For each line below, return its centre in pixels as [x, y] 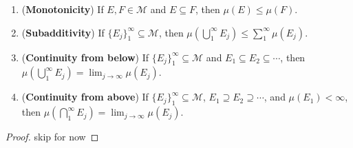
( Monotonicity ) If [63, 9]
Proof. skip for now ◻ [52, 137]
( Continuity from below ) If [85, 57]
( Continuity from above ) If [85, 97]
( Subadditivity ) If [63, 32]
